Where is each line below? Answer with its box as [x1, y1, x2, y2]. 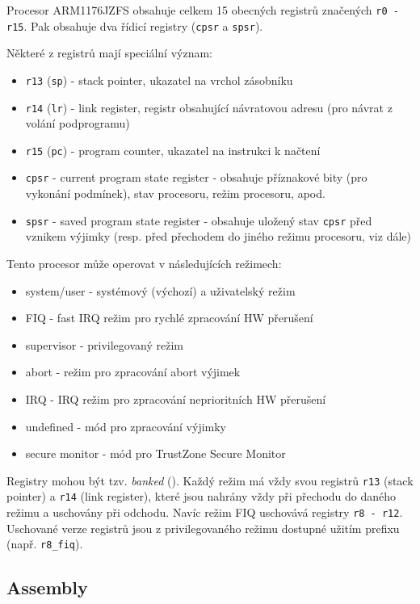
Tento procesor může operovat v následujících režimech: [6, 254, 282, 271]
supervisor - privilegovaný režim [25, 336, 183, 353]
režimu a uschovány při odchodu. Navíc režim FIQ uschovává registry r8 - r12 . [6, 504, 403, 521]
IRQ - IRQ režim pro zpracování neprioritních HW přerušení [25, 390, 326, 407]
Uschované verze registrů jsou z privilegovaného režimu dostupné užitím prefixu [6, 519, 400, 536]
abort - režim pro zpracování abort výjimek [25, 363, 241, 380]
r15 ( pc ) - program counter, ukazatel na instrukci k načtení [25, 141, 321, 158]
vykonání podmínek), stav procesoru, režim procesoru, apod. [25, 185, 325, 202]
